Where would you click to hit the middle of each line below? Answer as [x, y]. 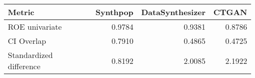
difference [24, 66]
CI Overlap [27, 41]
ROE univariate [35, 27]
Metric [21, 12]
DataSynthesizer [173, 12]
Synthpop [114, 12]
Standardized [30, 55]
